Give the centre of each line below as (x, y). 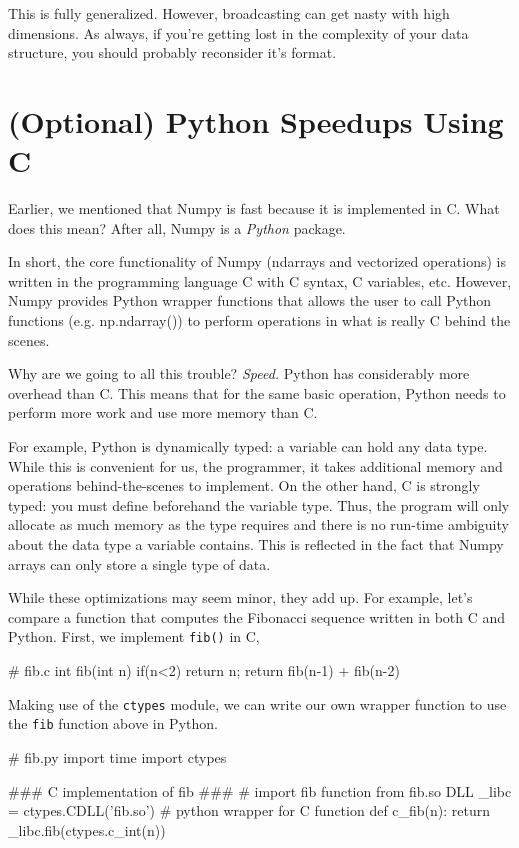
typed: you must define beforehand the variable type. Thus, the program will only (259, 504)
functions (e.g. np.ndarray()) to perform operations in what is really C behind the (259, 320)
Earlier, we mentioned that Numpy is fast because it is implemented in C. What (254, 208)
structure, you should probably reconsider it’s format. (172, 52)
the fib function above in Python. (113, 723)
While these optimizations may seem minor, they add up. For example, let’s (240, 597)
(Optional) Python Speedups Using (256, 120)
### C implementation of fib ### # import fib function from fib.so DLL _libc (260, 790)
